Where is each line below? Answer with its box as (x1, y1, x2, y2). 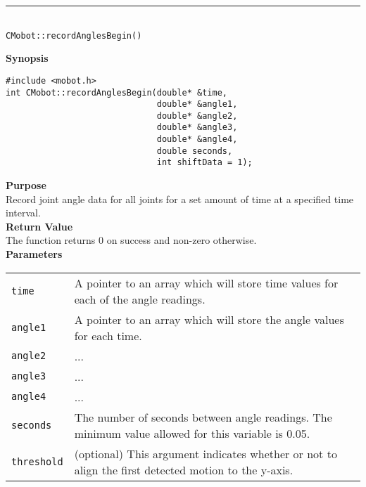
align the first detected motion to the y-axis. (74, 461, 294, 478)
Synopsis (6, 51, 49, 65)
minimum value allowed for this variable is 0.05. (74, 424, 310, 441)
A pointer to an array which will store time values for (74, 274, 339, 291)
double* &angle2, (156, 110, 238, 121)
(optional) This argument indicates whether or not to (74, 445, 337, 462)
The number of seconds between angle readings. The (74, 408, 332, 425)
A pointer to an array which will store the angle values (74, 311, 344, 327)
